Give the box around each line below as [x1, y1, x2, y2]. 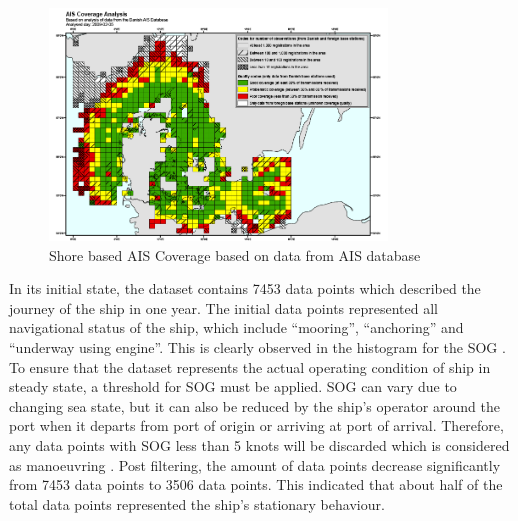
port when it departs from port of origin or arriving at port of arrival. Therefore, [9, 415, 504, 436]
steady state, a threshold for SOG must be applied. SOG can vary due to [9, 376, 457, 397]
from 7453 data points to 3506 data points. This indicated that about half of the [9, 474, 503, 495]
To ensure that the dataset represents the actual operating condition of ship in [9, 356, 491, 377]
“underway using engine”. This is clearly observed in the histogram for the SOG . [9, 337, 506, 358]
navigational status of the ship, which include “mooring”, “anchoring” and [9, 317, 464, 338]
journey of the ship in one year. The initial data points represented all [9, 297, 438, 318]
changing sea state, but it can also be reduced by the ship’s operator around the [9, 395, 500, 416]
